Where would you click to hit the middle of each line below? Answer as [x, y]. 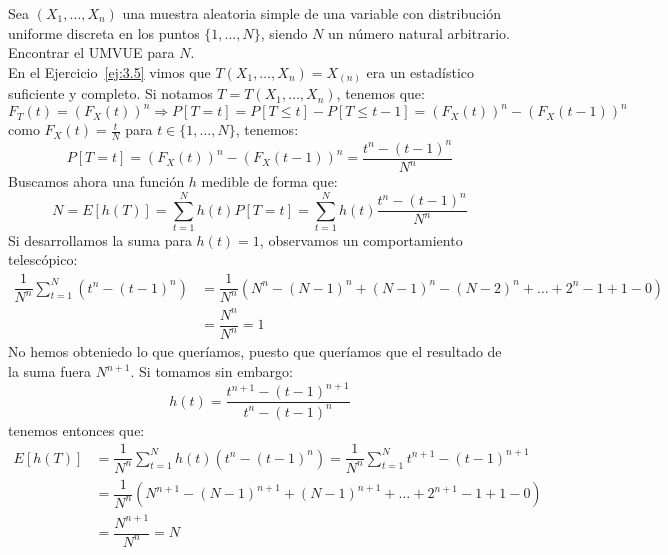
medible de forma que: [269, 181]
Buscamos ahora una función [96, 181]
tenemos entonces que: [76, 429]
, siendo [284, 32]
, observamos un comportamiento [361, 239]
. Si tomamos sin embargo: [211, 371]
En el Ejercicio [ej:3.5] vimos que [109, 71]
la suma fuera [49, 371]
